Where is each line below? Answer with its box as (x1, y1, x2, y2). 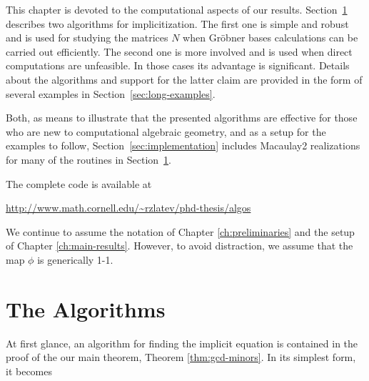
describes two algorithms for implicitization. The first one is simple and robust (6, 16, 349, 31)
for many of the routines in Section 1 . (6, 152, 171, 167)
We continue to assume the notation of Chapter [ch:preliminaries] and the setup (6, 224, 355, 239)
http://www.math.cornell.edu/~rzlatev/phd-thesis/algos (6, 200, 251, 215)
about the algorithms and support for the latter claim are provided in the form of (6, 71, 363, 86)
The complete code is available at (6, 176, 152, 191)
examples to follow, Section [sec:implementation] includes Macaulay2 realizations (6, 138, 360, 153)
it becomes (6, 363, 53, 378)
